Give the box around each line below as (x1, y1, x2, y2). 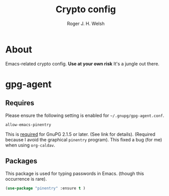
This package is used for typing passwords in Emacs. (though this (5, 170, 144, 177)
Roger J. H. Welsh (67, 20, 105, 27)
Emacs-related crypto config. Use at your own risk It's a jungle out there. (5, 60, 160, 67)
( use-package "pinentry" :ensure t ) (5, 185, 86, 191)
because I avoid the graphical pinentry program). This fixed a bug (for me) (5, 136, 162, 142)
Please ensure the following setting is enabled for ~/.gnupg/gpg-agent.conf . (5, 112, 164, 118)
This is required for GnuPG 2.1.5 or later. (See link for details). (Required (5, 131, 156, 137)
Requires (5, 99, 35, 108)
